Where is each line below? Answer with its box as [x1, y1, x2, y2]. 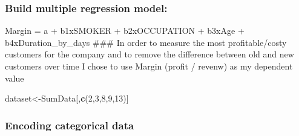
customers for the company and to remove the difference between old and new [5, 48, 294, 60]
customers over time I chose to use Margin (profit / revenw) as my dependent [5, 60, 293, 72]
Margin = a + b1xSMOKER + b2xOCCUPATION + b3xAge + [5, 24, 245, 37]
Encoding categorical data [5, 117, 134, 132]
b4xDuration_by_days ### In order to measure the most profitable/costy [5, 36, 287, 48]
